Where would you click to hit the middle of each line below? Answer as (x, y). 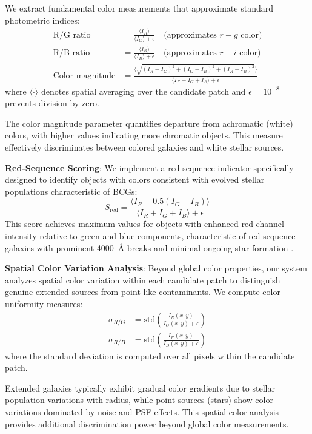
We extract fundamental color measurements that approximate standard (139, 8)
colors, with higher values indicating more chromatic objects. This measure (144, 135)
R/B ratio (71, 53)
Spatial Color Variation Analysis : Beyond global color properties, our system (156, 268)
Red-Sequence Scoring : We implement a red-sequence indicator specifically (149, 167)
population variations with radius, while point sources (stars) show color (139, 400)
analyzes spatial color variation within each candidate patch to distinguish (143, 280)
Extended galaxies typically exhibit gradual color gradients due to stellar (140, 388)
